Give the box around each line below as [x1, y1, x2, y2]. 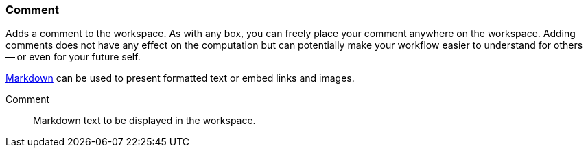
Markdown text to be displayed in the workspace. [33, 115, 256, 127]
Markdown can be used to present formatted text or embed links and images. [5, 72, 355, 84]
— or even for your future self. [5, 51, 141, 63]
